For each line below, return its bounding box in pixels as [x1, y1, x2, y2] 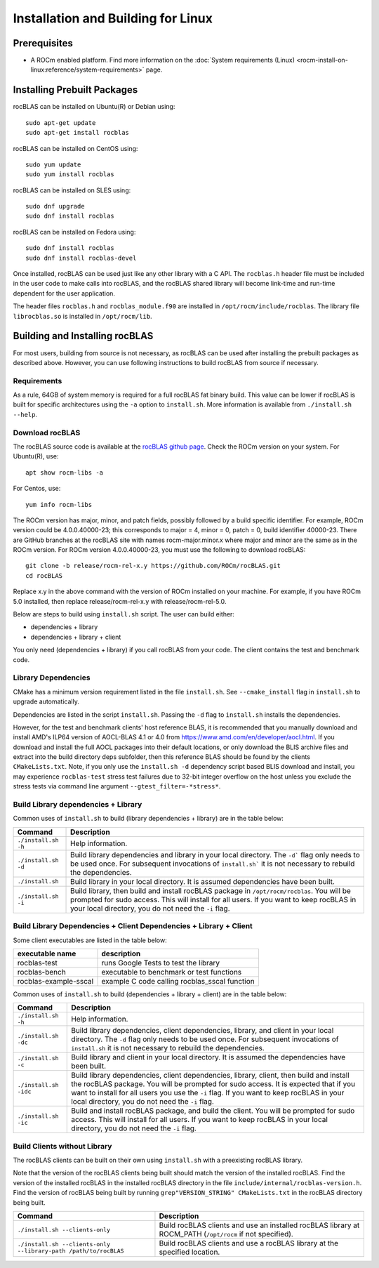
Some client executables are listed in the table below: [13, 936, 168, 944]
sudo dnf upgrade [25, 202, 85, 211]
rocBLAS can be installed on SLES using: [13, 186, 131, 194]
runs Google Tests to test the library [101, 958, 220, 967]
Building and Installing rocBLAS [13, 330, 154, 342]
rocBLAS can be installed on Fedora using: [13, 227, 136, 236]
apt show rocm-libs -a [25, 468, 104, 477]
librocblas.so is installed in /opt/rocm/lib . [13, 312, 152, 320]
